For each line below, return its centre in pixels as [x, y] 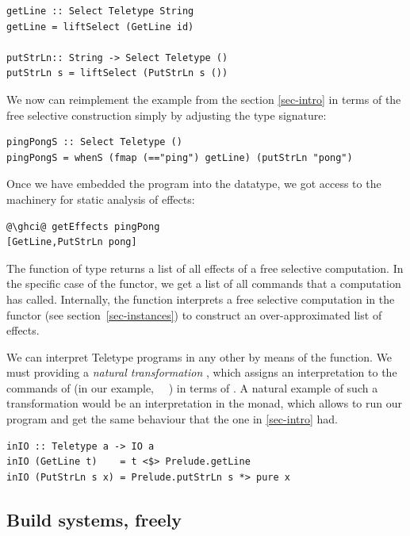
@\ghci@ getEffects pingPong [83, 226]
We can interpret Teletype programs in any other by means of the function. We [199, 356]
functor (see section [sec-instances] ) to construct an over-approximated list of [194, 314]
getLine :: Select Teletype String [100, 11]
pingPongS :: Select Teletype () [94, 142]
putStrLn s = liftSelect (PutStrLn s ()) [117, 73]
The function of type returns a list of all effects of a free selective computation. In [205, 268]
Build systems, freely [94, 519]
